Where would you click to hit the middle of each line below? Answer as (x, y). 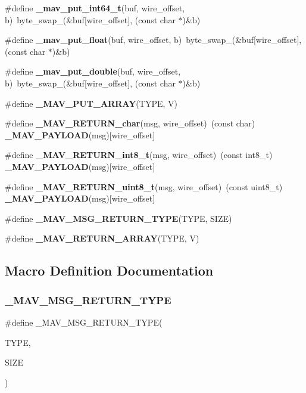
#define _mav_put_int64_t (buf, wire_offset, (95, 8)
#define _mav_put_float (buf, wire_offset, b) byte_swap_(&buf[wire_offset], (153, 40)
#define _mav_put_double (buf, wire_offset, (93, 71)
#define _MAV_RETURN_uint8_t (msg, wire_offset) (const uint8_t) (144, 186)
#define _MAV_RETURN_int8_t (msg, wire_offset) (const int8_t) (139, 155)
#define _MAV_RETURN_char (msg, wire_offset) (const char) (130, 123)
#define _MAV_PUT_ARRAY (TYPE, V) (91, 103)
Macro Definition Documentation (109, 270)
